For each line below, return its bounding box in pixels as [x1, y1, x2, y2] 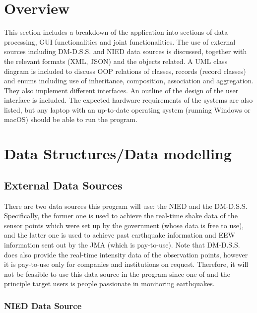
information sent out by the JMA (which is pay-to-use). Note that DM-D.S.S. [4, 240, 240, 250]
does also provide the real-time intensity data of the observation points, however [4, 249, 248, 259]
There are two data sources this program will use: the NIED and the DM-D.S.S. [4, 200, 248, 211]
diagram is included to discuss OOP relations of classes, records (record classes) [4, 65, 246, 76]
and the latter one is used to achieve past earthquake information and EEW [4, 230, 235, 240]
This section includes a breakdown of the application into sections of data [4, 27, 228, 37]
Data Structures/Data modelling [4, 143, 232, 164]
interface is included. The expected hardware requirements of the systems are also [4, 95, 253, 105]
